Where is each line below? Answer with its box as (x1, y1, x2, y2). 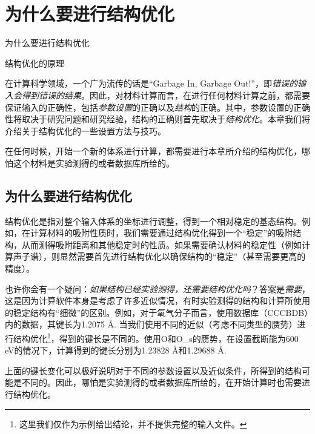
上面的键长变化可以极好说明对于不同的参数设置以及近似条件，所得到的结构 (5, 364, 302, 376)
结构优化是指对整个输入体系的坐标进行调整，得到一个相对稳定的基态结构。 (5, 214, 302, 227)
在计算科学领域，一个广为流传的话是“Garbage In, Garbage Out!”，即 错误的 (5, 77, 297, 90)
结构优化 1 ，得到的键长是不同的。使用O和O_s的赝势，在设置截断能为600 (13, 330, 299, 344)
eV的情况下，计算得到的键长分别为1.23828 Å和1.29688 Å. (5, 344, 227, 357)
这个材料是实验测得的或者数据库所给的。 (13, 156, 174, 169)
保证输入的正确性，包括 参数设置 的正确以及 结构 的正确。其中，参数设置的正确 (5, 100, 310, 113)
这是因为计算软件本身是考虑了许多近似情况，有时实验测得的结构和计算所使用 (5, 294, 310, 307)
